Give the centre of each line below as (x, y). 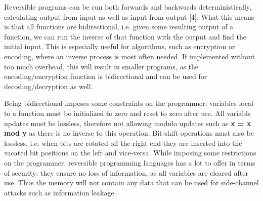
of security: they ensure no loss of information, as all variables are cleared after (126, 172)
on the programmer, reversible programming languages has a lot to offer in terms (130, 162)
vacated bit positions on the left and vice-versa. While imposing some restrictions (130, 153)
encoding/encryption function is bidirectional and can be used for (106, 76)
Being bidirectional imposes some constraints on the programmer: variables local (129, 103)
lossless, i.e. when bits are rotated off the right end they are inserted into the (123, 143)
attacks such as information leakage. (60, 192)
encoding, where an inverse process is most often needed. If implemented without (130, 56)
